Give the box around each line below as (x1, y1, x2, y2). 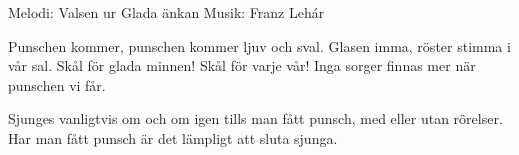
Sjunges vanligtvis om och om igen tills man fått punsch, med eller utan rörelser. (8, 108, 503, 129)
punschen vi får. (8, 74, 106, 95)
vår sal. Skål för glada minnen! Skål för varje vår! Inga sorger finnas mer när (8, 55, 476, 76)
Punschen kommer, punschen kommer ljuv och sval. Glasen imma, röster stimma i (8, 35, 511, 56)
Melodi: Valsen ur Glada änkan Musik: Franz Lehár (8, 2, 325, 22)
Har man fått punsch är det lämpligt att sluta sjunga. (8, 127, 338, 148)
